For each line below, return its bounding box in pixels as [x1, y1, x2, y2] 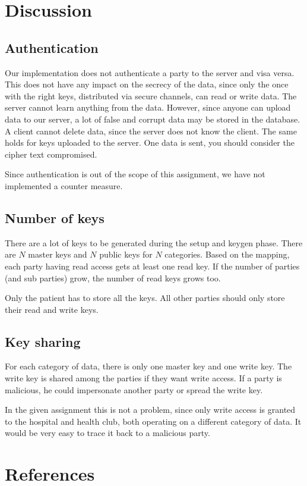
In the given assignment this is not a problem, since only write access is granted [5, 403, 296, 416]
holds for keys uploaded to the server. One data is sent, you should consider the [5, 136, 295, 149]
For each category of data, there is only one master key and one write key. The [5, 360, 292, 372]
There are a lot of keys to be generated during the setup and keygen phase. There [5, 236, 303, 249]
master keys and [28, 248, 87, 261]
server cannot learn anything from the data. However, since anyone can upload [5, 101, 291, 114]
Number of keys [5, 208, 105, 227]
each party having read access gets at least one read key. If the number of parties [5, 259, 300, 272]
